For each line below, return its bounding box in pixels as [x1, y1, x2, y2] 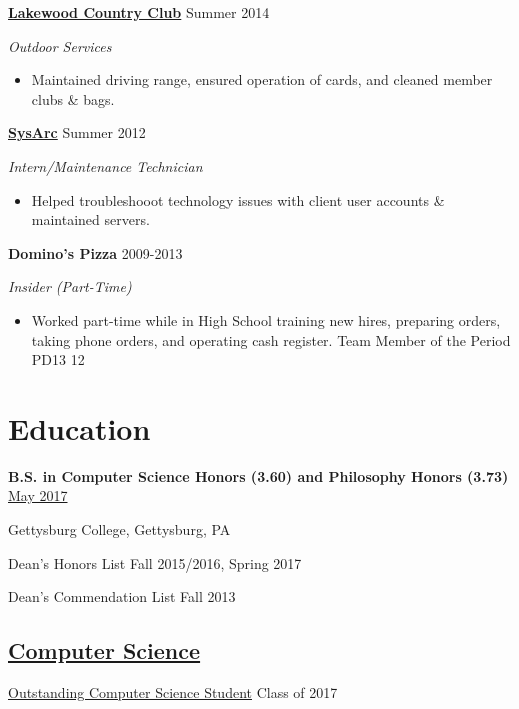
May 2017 [8, 485, 68, 506]
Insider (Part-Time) [8, 276, 132, 297]
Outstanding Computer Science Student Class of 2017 [8, 682, 338, 703]
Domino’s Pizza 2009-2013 [8, 242, 183, 263]
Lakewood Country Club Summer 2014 [8, 2, 270, 22]
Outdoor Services [8, 35, 112, 56]
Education [8, 407, 151, 448]
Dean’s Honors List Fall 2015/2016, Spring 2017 [8, 552, 302, 573]
